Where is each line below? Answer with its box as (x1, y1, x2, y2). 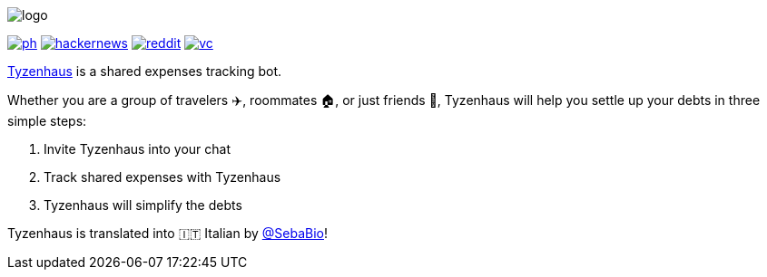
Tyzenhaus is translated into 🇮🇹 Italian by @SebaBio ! (7, 225, 328, 241)
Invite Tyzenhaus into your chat (44, 141, 231, 157)
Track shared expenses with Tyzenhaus (44, 169, 281, 185)
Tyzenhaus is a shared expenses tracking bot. (7, 63, 282, 79)
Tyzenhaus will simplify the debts (44, 197, 242, 213)
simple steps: (7, 113, 87, 129)
